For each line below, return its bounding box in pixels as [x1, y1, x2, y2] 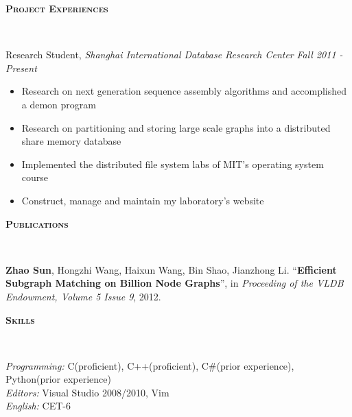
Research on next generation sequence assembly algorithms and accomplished [21, 84, 347, 98]
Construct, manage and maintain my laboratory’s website [21, 193, 264, 207]
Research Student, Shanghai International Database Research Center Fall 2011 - [5, 47, 343, 62]
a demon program [21, 97, 96, 111]
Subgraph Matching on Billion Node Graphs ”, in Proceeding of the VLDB [5, 276, 344, 290]
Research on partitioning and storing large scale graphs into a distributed [21, 120, 331, 134]
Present [5, 60, 37, 75]
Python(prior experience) [5, 372, 111, 386]
